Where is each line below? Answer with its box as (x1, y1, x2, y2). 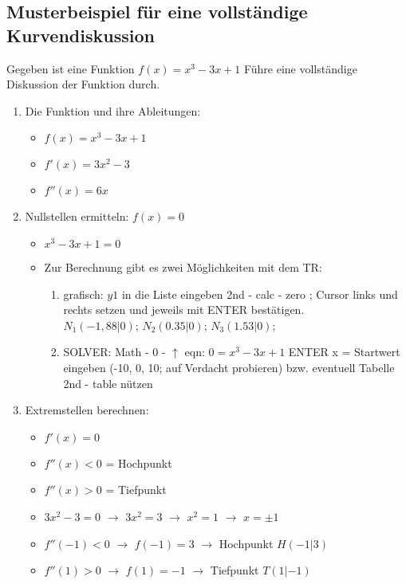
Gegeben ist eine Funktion (6, 60, 135, 76)
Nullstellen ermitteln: (25, 208, 129, 225)
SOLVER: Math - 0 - (63, 343, 166, 360)
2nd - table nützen (63, 374, 153, 391)
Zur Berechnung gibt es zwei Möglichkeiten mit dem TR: (44, 258, 322, 275)
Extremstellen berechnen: (25, 402, 149, 418)
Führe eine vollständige (243, 60, 357, 76)
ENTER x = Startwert (288, 343, 400, 360)
